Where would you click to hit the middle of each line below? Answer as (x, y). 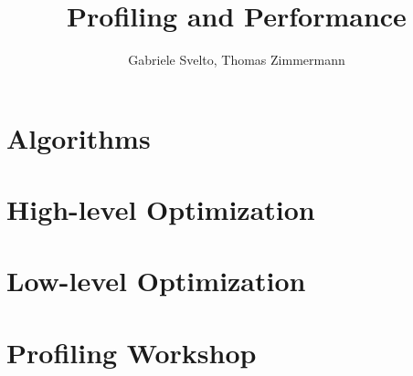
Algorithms (79, 137)
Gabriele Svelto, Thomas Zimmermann (237, 60)
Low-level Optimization (156, 281)
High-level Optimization (161, 209)
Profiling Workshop (132, 352)
